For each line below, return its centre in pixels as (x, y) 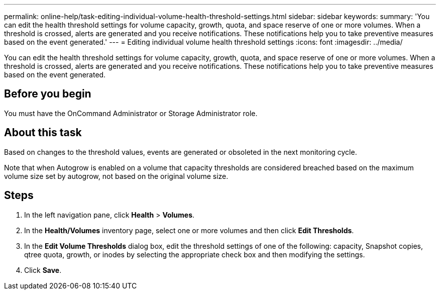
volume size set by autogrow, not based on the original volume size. (116, 176)
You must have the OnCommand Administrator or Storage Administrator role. (131, 113)
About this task (43, 133)
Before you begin (48, 94)
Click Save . (43, 270)
